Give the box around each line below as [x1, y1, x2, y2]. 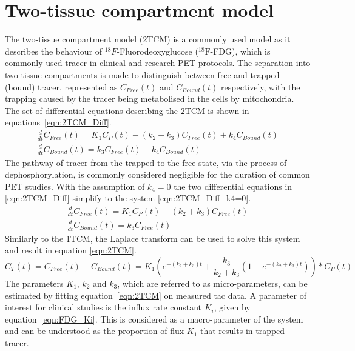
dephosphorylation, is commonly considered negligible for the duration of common [5, 168, 310, 181]
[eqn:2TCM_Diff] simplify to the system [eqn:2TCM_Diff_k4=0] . [5, 192, 251, 204]
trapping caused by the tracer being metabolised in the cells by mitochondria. [5, 92, 294, 105]
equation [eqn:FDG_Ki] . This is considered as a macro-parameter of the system [5, 312, 303, 325]
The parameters [5, 276, 64, 289]
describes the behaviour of [5, 44, 103, 57]
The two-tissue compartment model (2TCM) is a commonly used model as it [5, 33, 291, 45]
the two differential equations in [174, 179, 292, 192]
